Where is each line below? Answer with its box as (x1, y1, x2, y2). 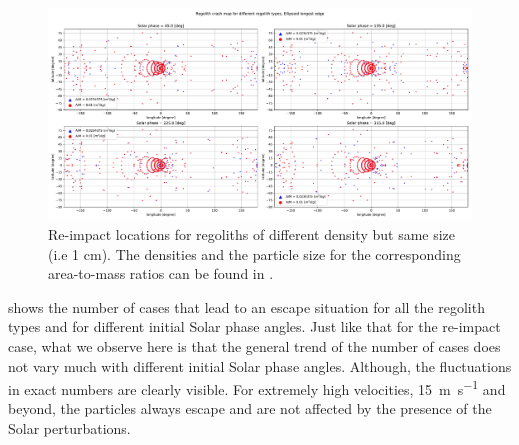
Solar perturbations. (8, 418, 131, 438)
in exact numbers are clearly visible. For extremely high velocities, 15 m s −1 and (8, 376, 506, 399)
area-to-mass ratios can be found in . (48, 263, 274, 284)
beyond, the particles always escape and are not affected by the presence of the (8, 398, 492, 419)
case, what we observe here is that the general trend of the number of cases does (8, 335, 501, 356)
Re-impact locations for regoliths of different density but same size (48, 224, 456, 244)
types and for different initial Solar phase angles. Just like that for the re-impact (8, 316, 501, 337)
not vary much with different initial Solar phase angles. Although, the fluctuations (8, 355, 512, 376)
